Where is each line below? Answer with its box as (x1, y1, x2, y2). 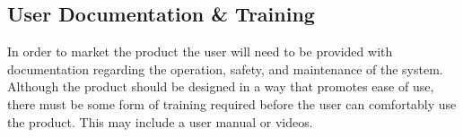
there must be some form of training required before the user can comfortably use (7, 94, 457, 113)
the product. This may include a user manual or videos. (7, 112, 313, 131)
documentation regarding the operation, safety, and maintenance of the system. (7, 59, 443, 78)
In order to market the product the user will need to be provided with (7, 42, 393, 61)
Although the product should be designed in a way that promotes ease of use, (7, 77, 434, 96)
